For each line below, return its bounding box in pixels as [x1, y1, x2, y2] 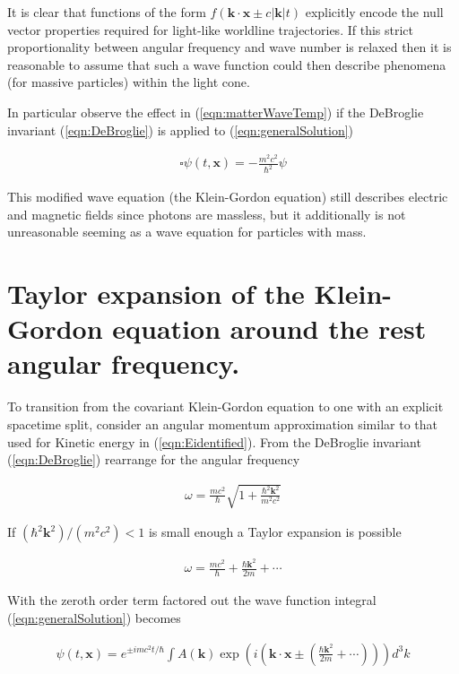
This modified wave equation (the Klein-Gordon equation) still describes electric [7, 187, 448, 206]
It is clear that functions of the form [7, 3, 206, 21]
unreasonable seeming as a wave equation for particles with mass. [7, 222, 367, 241]
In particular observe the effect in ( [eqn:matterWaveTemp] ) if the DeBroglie [7, 102, 424, 121]
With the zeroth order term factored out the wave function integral [7, 591, 377, 609]
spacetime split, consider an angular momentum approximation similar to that [7, 415, 437, 433]
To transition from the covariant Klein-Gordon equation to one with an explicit [7, 397, 444, 416]
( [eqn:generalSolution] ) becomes [7, 608, 181, 626]
